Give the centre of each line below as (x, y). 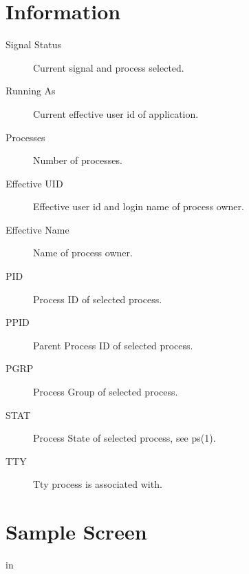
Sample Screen (76, 532)
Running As (31, 91)
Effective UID (34, 183)
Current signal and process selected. (109, 67)
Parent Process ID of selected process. (113, 345)
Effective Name (37, 229)
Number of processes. (78, 160)
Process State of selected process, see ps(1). (124, 438)
